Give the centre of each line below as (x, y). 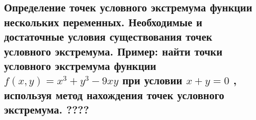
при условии (152, 80)
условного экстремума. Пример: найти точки (113, 51)
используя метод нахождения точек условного (114, 94)
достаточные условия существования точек (108, 36)
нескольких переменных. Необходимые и (103, 22)
